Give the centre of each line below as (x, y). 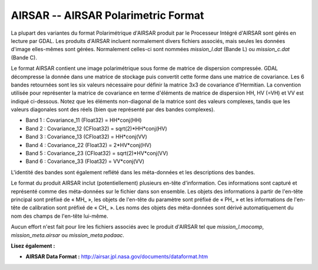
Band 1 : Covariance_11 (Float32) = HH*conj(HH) (84, 120)
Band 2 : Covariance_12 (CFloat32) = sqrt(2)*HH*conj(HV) (96, 128)
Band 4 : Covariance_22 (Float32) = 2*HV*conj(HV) (89, 145)
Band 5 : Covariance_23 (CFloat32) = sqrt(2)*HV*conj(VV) (97, 154)
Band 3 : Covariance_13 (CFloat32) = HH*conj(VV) (86, 137)
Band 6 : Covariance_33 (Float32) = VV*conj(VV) (85, 161)
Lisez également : (33, 246)
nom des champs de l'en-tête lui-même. (59, 216)
